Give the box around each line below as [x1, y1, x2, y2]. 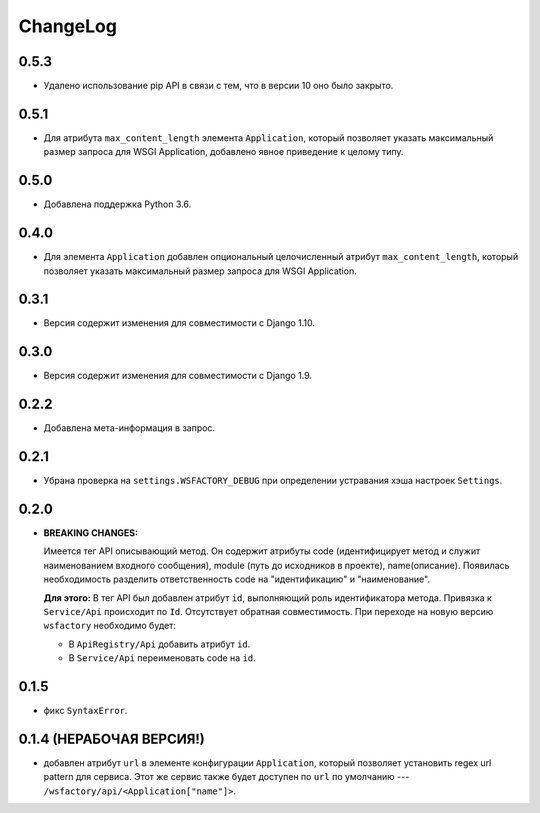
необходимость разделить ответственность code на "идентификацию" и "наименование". [43, 573, 430, 585]
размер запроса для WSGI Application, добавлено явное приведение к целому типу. [43, 146, 404, 158]
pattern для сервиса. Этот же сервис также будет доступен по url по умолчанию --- [43, 771, 410, 783]
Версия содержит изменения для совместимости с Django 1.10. [43, 317, 315, 329]
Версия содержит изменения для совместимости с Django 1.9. [43, 370, 313, 382]
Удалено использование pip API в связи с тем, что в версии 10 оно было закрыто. [43, 80, 394, 92]
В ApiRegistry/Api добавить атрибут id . [68, 638, 251, 650]
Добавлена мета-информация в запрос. [43, 422, 215, 434]
